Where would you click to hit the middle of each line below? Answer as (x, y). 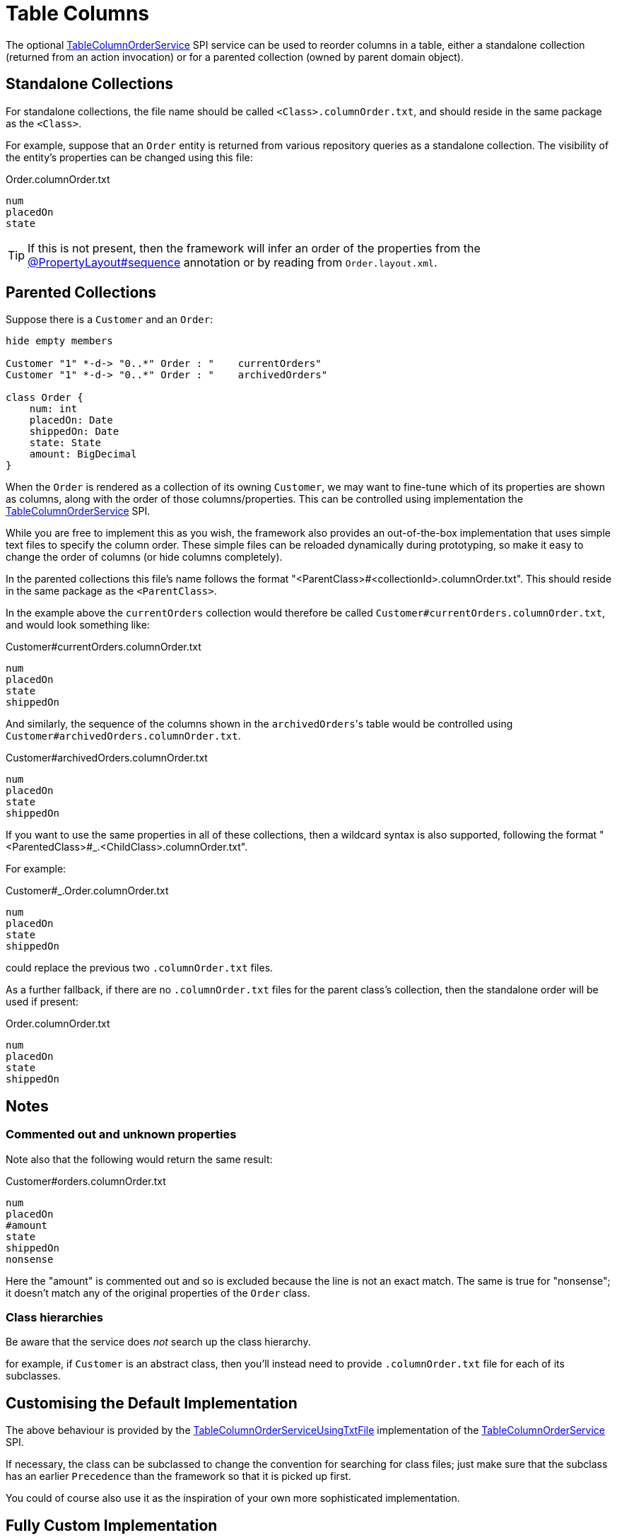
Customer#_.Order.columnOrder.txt (87, 891)
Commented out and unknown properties (121, 1134)
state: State (65, 443)
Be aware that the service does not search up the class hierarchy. (158, 1342)
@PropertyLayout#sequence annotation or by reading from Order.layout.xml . (233, 262)
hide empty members (59, 341)
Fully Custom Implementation (112, 1525)
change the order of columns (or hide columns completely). (144, 557)
